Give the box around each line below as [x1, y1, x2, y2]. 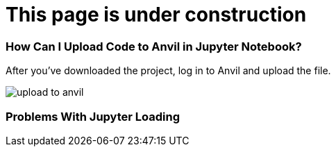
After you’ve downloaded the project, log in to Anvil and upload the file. [6, 65, 331, 77]
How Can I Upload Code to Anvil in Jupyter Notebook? [6, 39, 302, 53]
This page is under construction [6, 3, 307, 26]
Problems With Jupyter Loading [6, 109, 180, 124]
